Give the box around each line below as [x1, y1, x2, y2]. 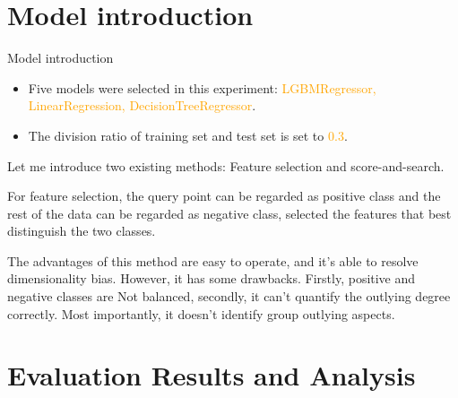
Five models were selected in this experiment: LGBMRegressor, [28, 78, 376, 97]
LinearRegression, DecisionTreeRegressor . [28, 96, 256, 115]
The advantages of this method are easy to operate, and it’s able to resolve [7, 251, 419, 270]
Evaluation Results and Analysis [7, 357, 416, 394]
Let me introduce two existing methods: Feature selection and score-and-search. [7, 156, 445, 175]
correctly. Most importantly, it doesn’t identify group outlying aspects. [7, 304, 395, 323]
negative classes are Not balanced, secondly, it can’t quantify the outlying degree [7, 287, 451, 306]
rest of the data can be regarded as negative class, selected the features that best [7, 203, 452, 222]
